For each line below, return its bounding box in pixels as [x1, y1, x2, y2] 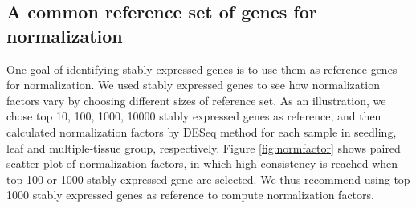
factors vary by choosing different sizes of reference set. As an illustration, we [6, 92, 386, 108]
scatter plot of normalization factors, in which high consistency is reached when [6, 155, 398, 172]
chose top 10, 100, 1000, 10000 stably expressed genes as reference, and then [6, 108, 381, 124]
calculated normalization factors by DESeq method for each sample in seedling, [6, 123, 397, 140]
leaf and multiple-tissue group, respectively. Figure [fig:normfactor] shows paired [6, 139, 401, 156]
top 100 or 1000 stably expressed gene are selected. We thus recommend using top [6, 170, 410, 187]
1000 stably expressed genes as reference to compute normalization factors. [6, 186, 374, 203]
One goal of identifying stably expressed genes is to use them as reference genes [6, 60, 398, 77]
